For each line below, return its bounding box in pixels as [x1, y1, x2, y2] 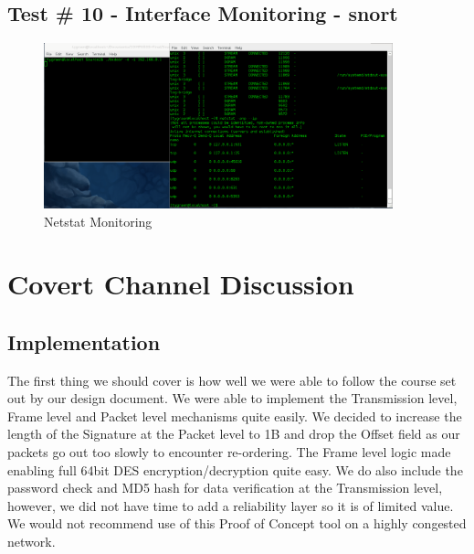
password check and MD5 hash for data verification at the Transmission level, [7, 478, 443, 497]
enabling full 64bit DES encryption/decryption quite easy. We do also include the [7, 460, 463, 479]
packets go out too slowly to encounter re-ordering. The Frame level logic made [7, 442, 451, 462]
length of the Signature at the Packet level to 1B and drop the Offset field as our [7, 424, 460, 443]
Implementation [7, 327, 161, 356]
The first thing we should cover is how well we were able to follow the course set [7, 370, 457, 389]
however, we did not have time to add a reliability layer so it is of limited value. [7, 495, 454, 515]
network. [7, 532, 56, 551]
